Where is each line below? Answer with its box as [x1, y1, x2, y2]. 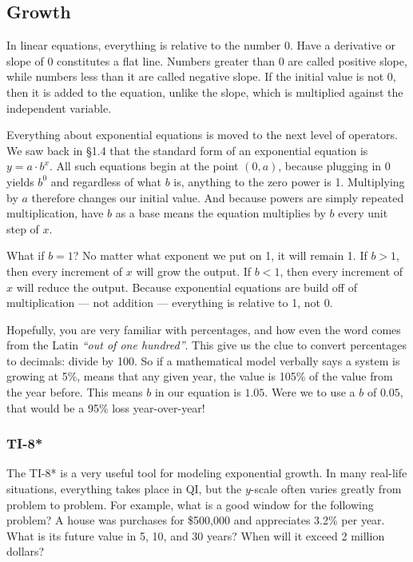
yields [6, 173, 34, 189]
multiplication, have [6, 205, 104, 221]
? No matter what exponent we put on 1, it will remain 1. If [73, 247, 367, 264]
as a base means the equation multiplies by [115, 205, 326, 221]
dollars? [6, 543, 45, 560]
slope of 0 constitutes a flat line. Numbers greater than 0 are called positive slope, [6, 52, 407, 69]
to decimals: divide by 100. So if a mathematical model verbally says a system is [6, 352, 400, 369]
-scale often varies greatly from [250, 480, 402, 497]
